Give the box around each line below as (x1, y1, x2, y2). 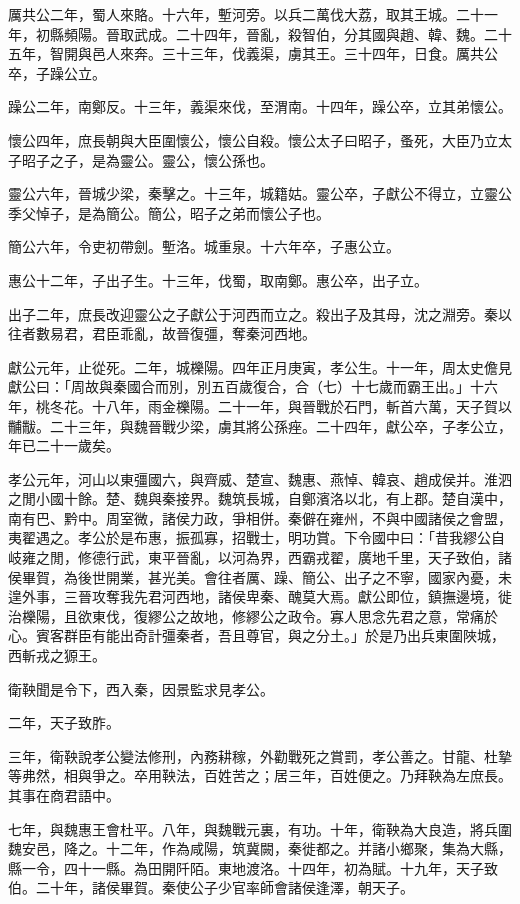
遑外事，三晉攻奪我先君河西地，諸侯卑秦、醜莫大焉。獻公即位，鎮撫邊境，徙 (8, 586, 512, 607)
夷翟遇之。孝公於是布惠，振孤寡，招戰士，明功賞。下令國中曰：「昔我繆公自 (8, 527, 505, 548)
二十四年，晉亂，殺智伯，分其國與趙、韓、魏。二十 (175, 23, 512, 44)
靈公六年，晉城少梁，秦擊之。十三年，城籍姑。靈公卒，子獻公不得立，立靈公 (8, 183, 512, 204)
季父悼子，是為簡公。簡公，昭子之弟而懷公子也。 (8, 202, 330, 223)
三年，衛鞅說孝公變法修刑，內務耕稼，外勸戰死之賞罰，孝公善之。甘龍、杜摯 (8, 745, 512, 766)
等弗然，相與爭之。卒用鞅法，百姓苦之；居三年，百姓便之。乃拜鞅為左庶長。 (8, 765, 512, 786)
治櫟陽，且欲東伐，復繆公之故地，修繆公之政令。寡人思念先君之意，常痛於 (8, 605, 498, 626)
